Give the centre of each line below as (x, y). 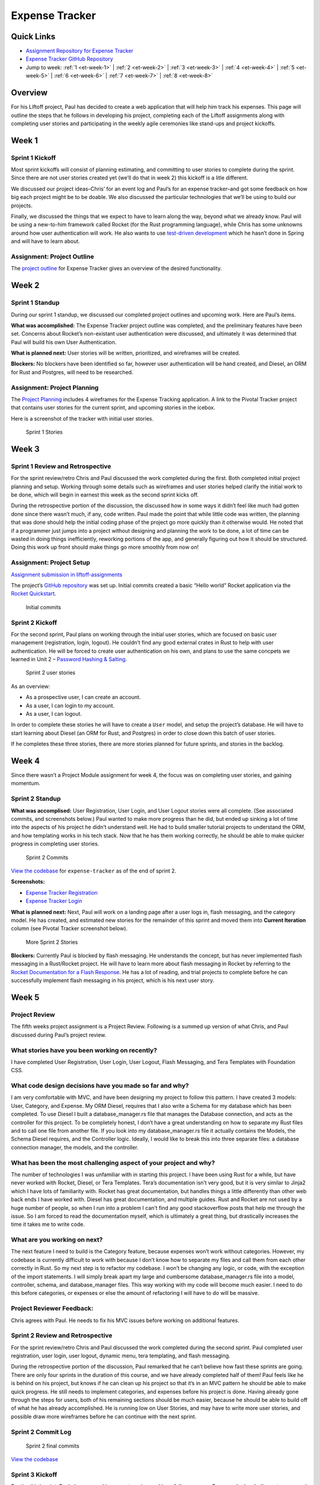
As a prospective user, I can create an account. (83, 697)
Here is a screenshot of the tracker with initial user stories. (82, 418)
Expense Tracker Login (54, 901)
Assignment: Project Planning (55, 387)
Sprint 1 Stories (44, 432)
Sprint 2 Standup (36, 799)
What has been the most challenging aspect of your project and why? (113, 1162)
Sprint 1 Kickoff (33, 157)
